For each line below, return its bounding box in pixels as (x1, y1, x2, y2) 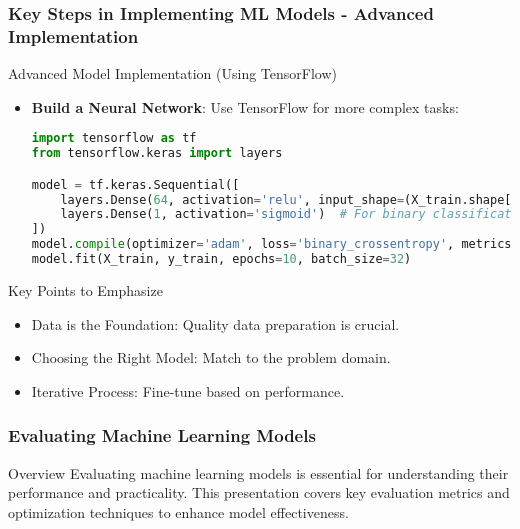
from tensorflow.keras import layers (31, 146, 283, 161)
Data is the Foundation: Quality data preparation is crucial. (31, 313, 400, 334)
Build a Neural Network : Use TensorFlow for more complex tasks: (31, 96, 459, 117)
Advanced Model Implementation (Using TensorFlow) (8, 63, 337, 84)
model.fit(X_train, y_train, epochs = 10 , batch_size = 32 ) (31, 252, 412, 267)
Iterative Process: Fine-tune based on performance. (31, 380, 345, 401)
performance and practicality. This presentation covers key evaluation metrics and (8, 482, 510, 503)
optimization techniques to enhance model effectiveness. (8, 501, 349, 522)
